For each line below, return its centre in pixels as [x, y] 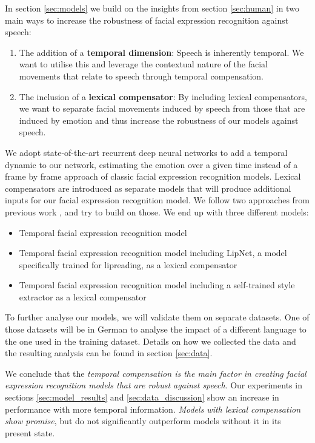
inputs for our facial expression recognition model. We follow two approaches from [157, 200]
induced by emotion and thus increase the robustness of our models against [159, 120]
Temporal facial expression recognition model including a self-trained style [157, 285]
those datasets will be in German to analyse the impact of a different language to [156, 329]
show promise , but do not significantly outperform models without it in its [143, 421]
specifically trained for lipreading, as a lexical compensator [128, 264]
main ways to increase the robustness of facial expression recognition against [147, 20]
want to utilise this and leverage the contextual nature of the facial [143, 64]
